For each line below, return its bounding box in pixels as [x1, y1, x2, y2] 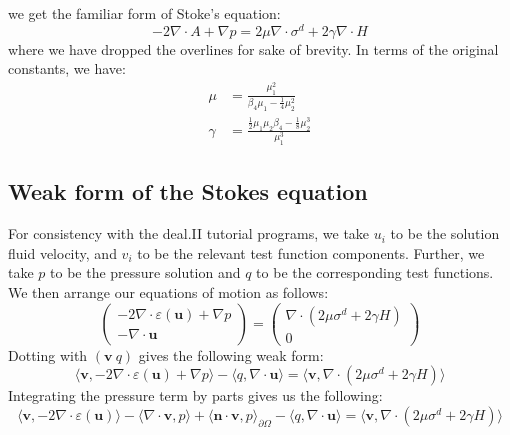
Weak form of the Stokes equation [8, 176, 368, 207]
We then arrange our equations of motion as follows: [8, 282, 329, 303]
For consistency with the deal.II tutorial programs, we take [8, 223, 370, 244]
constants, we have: [8, 58, 126, 79]
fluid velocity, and [8, 242, 117, 263]
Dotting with [8, 344, 88, 365]
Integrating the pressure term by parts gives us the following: [8, 385, 383, 406]
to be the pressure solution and [50, 262, 241, 283]
